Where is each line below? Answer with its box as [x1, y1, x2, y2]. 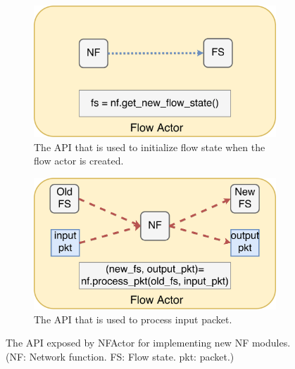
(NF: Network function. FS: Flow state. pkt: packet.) [6, 349, 234, 363]
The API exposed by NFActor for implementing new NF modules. [6, 335, 291, 350]
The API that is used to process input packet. [34, 311, 232, 326]
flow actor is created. [34, 153, 124, 168]
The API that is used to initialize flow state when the [34, 139, 265, 154]
